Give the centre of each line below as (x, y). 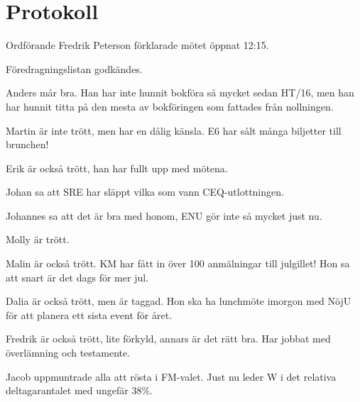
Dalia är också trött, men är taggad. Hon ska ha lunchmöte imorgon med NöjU (179, 301)
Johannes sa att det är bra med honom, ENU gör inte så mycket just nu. (164, 215)
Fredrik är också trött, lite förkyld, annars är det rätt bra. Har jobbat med (168, 339)
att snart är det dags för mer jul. (77, 277)
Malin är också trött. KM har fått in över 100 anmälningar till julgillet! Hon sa (178, 263)
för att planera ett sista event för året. (89, 314)
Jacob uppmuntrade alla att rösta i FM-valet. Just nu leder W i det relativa (171, 376)
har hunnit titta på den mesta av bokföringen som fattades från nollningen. (170, 106)
